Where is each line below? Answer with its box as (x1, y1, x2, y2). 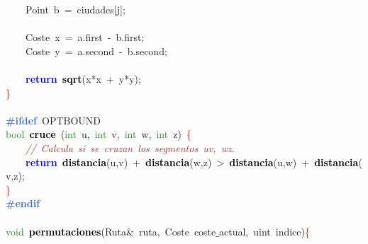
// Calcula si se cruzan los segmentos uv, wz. (26, 140, 235, 155)
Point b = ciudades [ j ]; (26, 2, 126, 16)
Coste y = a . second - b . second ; (26, 43, 167, 58)
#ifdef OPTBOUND (6, 112, 101, 127)
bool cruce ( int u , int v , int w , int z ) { (6, 127, 191, 141)
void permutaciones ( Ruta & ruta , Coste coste (6, 223, 216, 238)
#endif (6, 196, 40, 211)
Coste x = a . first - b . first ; (26, 30, 145, 45)
